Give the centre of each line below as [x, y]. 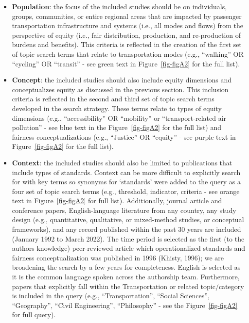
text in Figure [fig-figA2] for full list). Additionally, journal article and [117, 201]
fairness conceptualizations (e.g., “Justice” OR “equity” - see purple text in [124, 137]
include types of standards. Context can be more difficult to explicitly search [126, 172]
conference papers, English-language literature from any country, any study [124, 210]
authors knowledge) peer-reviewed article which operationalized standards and [129, 248]
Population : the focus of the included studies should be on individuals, [119, 6]
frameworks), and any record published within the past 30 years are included [126, 229]
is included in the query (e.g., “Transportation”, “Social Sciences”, [111, 296]
